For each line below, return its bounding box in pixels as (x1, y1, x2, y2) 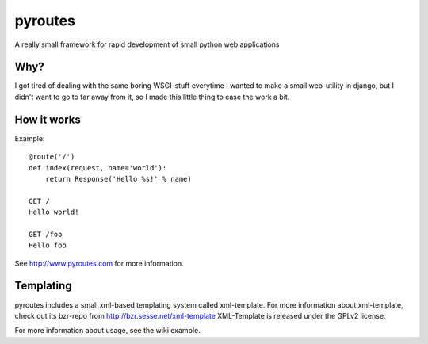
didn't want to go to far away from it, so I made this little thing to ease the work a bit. (14, 92, 290, 101)
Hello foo (29, 241, 67, 250)
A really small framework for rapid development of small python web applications (14, 40, 280, 49)
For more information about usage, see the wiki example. (14, 326, 201, 335)
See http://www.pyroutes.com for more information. (14, 258, 184, 268)
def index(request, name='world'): (29, 163, 167, 172)
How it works (14, 113, 81, 126)
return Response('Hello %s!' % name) (44, 174, 192, 183)
